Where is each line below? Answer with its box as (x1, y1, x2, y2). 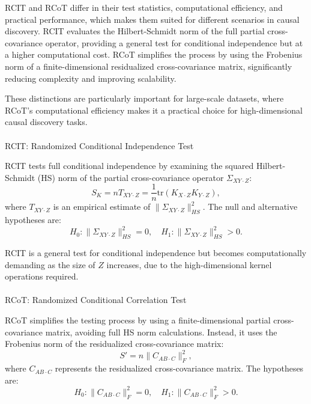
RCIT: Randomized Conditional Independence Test (5, 139, 194, 151)
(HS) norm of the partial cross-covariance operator (37, 171, 224, 183)
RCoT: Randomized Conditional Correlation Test (5, 293, 187, 306)
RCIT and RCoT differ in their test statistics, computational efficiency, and (5, 1, 283, 13)
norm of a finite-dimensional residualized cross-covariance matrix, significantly (5, 60, 292, 72)
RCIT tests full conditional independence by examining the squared (5, 159, 254, 172)
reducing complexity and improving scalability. (5, 72, 177, 84)
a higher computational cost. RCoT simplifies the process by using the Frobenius (5, 48, 303, 61)
